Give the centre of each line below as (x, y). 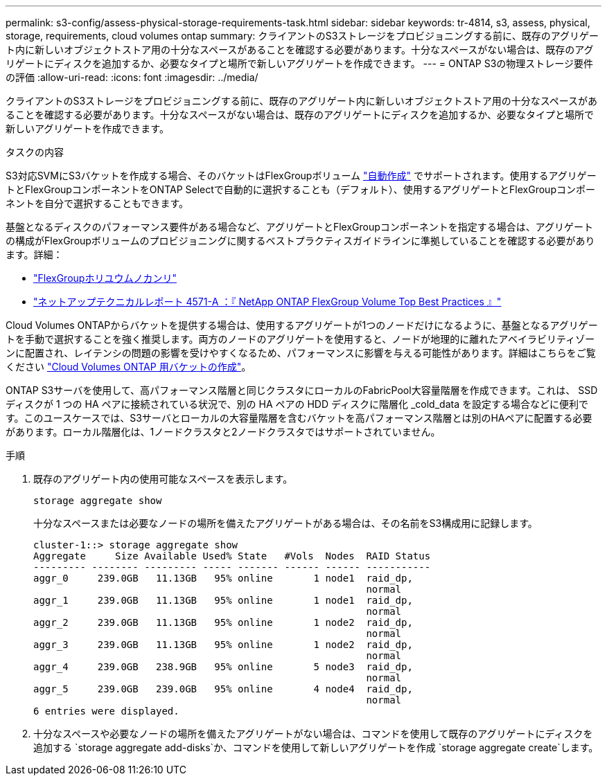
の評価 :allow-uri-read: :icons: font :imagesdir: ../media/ (132, 77)
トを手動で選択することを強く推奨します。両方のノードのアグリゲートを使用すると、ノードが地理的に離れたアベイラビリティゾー (300, 339)
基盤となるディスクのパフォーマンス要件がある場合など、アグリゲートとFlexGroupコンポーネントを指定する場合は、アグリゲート (300, 227)
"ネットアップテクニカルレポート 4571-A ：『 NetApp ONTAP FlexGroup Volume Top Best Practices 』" (267, 302)
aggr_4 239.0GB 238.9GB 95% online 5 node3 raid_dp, (223, 667)
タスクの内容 (35, 152)
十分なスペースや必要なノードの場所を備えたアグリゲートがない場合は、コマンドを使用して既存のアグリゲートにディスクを (313, 734)
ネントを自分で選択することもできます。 (97, 203)
